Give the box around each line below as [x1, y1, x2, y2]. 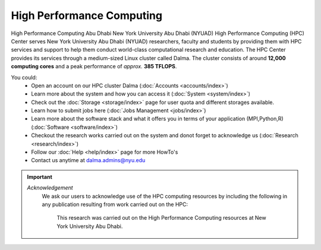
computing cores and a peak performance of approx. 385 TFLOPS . [11, 63, 177, 70]
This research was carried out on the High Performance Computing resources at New [56, 214, 267, 221]
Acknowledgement [27, 184, 74, 191]
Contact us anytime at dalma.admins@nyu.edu [31, 157, 146, 164]
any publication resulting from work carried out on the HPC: [42, 201, 188, 208]
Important [27, 173, 53, 181]
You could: [11, 74, 37, 81]
